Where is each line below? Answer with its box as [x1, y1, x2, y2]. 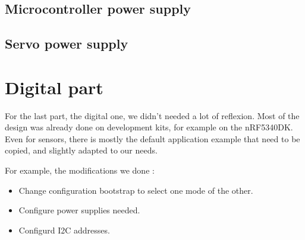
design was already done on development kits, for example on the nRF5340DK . [5, 121, 293, 133]
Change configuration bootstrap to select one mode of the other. [18, 184, 253, 196]
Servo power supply [5, 34, 128, 53]
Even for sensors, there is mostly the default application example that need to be [5, 132, 300, 145]
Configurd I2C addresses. [18, 223, 110, 236]
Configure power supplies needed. [18, 204, 140, 216]
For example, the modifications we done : [5, 164, 155, 177]
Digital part [5, 75, 103, 99]
